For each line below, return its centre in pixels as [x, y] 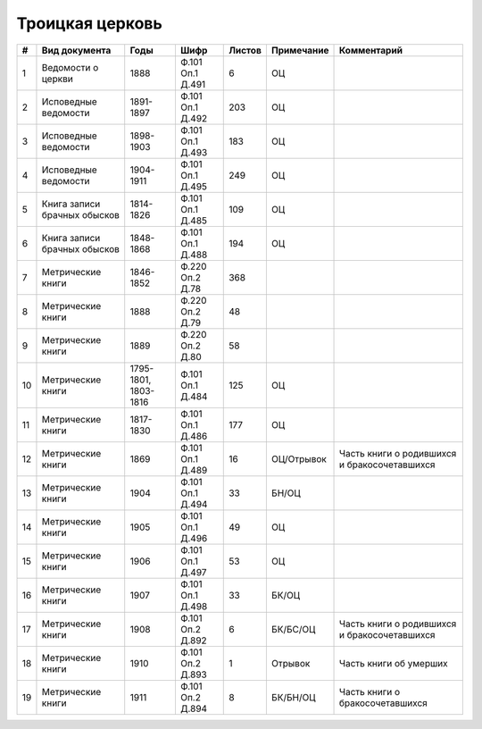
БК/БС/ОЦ [293, 629]
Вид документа [76, 50]
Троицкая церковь [89, 23]
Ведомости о [70, 67]
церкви [57, 79]
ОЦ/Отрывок [299, 458]
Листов [245, 50]
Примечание [300, 50]
